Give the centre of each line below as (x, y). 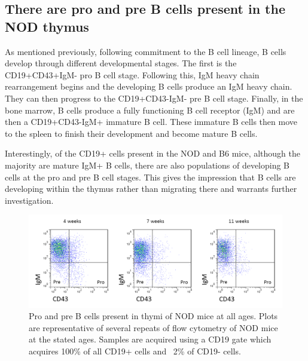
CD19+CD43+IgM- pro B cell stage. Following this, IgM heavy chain (132, 74)
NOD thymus (47, 26)
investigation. (29, 200)
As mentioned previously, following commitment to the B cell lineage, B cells (146, 51)
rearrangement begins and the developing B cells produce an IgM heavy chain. (149, 86)
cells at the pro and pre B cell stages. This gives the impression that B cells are (150, 177)
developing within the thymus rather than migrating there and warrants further (151, 189)
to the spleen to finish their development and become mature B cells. (131, 133)
